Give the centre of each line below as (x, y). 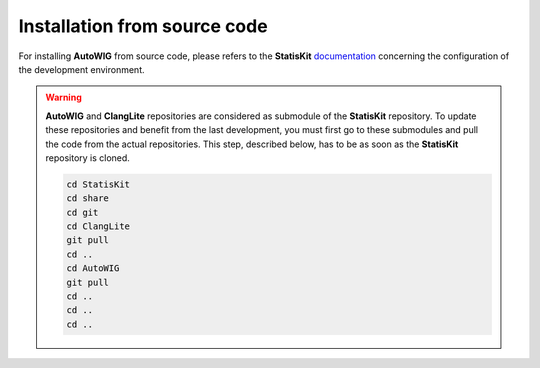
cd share (88, 198)
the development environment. (81, 69)
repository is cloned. (87, 157)
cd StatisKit (98, 184)
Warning (63, 97)
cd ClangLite (98, 226)
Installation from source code (143, 26)
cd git (82, 212)
